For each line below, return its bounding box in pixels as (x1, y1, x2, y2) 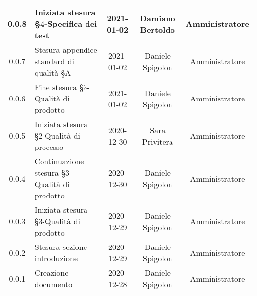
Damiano (139, 12, 175, 24)
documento (34, 278, 73, 290)
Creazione (34, 267, 69, 278)
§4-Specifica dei (34, 18, 97, 29)
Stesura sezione (34, 241, 87, 252)
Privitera (142, 135, 173, 147)
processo (34, 141, 64, 152)
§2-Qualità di (34, 130, 81, 141)
